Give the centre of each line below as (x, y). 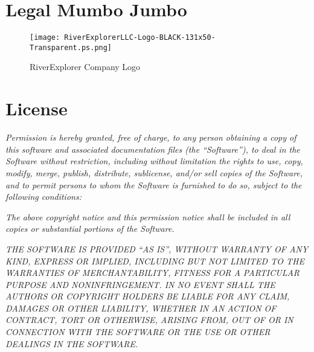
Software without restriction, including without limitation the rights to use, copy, (154, 161)
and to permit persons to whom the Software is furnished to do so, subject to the (154, 184)
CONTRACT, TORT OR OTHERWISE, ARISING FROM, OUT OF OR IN (149, 320)
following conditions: (43, 197)
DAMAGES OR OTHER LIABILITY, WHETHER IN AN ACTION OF (141, 308)
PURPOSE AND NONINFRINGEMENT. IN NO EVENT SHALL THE (140, 284)
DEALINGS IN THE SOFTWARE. (72, 343)
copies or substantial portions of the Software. (90, 229)
